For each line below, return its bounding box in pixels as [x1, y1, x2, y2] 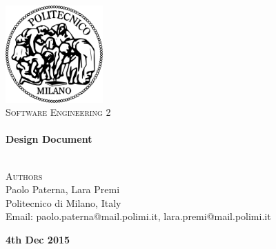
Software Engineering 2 [6, 105, 111, 119]
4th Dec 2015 [6, 232, 70, 247]
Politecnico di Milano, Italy [6, 195, 121, 210]
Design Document [6, 132, 92, 146]
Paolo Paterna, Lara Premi [6, 182, 120, 197]
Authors [6, 168, 43, 183]
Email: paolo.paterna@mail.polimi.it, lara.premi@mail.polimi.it [6, 209, 271, 223]
